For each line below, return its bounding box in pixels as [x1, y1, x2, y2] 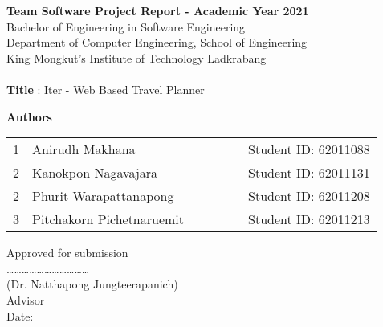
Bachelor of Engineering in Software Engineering [6, 18, 246, 35]
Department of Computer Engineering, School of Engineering [6, 34, 308, 51]
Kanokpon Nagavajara [32, 163, 158, 182]
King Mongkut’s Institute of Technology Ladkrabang [6, 49, 267, 66]
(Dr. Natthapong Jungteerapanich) [6, 276, 178, 292]
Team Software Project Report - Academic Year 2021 [6, 2, 309, 18]
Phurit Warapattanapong [32, 186, 174, 206]
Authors [6, 108, 52, 125]
